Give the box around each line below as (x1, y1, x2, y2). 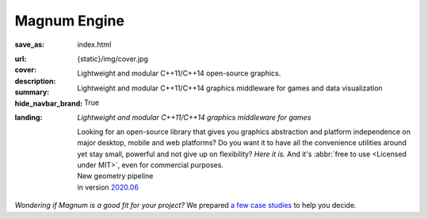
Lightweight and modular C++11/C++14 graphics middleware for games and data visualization (77, 83, 384, 93)
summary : (14, 87, 50, 97)
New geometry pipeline (77, 171, 154, 181)
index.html (77, 40, 112, 49)
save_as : (14, 40, 45, 49)
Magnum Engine (14, 12, 124, 29)
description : (14, 76, 56, 86)
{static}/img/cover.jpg (77, 54, 148, 63)
